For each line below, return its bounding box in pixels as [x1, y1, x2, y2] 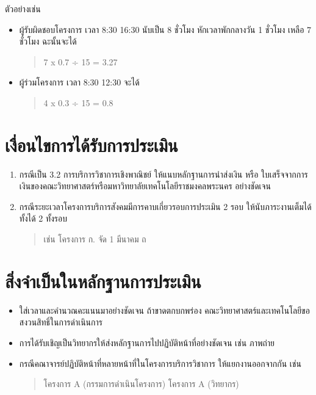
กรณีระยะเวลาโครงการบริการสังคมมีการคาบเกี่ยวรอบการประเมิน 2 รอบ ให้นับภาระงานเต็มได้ [19, 200, 312, 212]
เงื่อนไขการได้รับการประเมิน [5, 132, 178, 157]
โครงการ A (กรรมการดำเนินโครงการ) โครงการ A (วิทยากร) [43, 377, 239, 390]
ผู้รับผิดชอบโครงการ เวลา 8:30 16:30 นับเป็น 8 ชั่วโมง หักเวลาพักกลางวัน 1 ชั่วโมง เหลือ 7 [19, 23, 312, 35]
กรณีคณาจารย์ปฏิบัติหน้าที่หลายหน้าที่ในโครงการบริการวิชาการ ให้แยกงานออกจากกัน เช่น [19, 357, 301, 369]
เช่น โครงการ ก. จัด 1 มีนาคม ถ [43, 233, 146, 245]
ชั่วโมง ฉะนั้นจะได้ [19, 35, 77, 48]
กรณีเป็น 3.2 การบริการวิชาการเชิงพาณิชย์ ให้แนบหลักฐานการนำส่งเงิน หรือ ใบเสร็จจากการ [19, 167, 308, 180]
